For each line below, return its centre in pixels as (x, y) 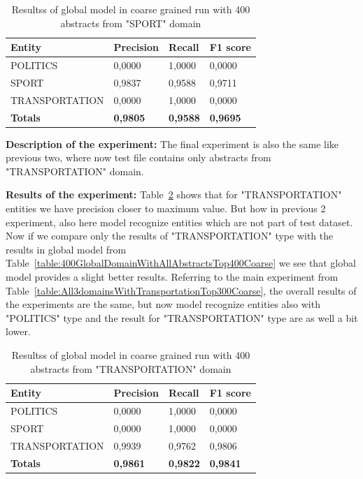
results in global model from (66, 249)
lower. (18, 331)
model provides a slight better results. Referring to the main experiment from (172, 277)
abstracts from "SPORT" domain (131, 23)
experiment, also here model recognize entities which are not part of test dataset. (179, 222)
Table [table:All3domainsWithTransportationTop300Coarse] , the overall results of (181, 290)
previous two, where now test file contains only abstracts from (138, 157)
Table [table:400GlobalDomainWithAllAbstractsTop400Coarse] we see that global (181, 263)
